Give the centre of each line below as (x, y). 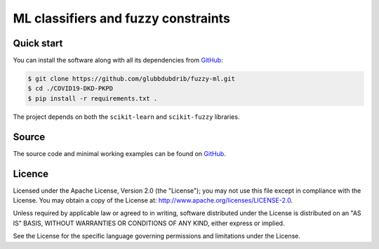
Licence (31, 173)
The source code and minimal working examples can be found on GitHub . (119, 153)
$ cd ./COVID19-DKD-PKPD (71, 89)
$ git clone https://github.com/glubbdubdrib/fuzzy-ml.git (131, 79)
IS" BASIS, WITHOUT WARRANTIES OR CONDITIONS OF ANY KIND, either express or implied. (149, 223)
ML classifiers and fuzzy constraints (122, 18)
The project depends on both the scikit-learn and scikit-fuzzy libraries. (126, 117)
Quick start (38, 43)
